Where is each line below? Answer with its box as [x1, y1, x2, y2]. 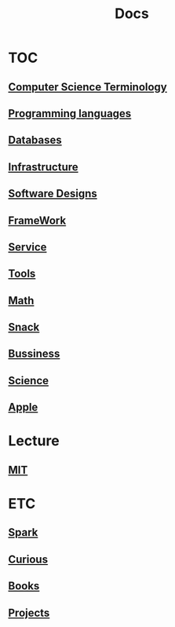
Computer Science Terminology [8, 80, 167, 93]
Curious [8, 552, 49, 566]
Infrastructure [8, 160, 78, 174]
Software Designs [8, 187, 98, 200]
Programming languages [8, 107, 132, 120]
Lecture [8, 432, 60, 450]
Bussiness [8, 347, 60, 361]
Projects [8, 606, 50, 619]
